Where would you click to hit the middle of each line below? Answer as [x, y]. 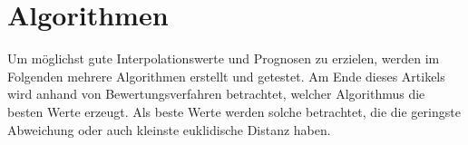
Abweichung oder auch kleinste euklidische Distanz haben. [169, 129]
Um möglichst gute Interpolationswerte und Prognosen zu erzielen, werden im [224, 58]
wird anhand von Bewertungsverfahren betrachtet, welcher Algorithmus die [216, 94]
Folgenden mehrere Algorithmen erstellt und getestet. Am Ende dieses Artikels [226, 76]
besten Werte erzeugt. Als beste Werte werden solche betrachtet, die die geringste [234, 111]
